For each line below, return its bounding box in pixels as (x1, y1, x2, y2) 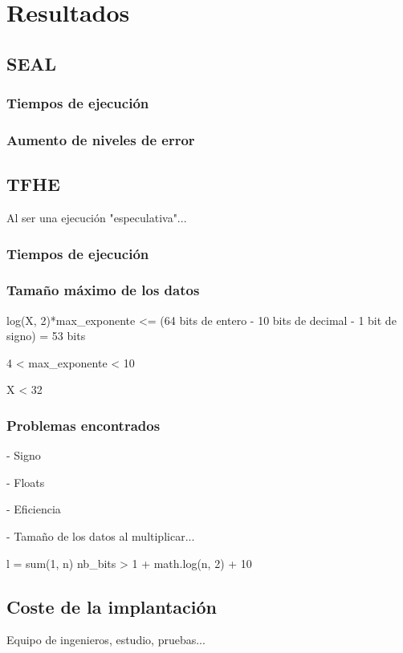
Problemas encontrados (6, 416, 161, 435)
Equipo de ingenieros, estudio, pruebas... (6, 631, 206, 648)
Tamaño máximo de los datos (6, 280, 200, 300)
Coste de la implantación (6, 594, 218, 619)
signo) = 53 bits (6, 327, 86, 344)
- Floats (6, 473, 45, 490)
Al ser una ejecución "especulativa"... (6, 209, 187, 226)
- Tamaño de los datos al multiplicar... (6, 528, 195, 545)
